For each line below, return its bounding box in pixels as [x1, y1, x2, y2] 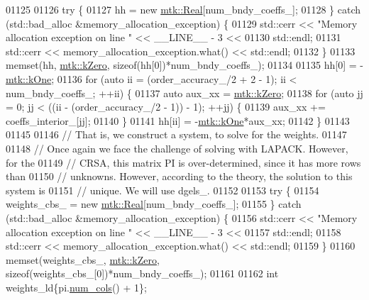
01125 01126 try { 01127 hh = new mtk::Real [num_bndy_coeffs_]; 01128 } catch [6, 2, 361, 16]
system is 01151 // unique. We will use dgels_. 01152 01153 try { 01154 [6, 182, 319, 197]
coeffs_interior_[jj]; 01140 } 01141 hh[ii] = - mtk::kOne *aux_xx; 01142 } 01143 [6, 113, 350, 128]
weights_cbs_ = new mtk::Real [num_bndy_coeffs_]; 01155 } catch [6, 196, 302, 211]
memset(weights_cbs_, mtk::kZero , [6, 252, 160, 267]
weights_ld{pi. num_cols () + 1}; [6, 279, 147, 294]
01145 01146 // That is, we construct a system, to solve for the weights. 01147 [6, 127, 347, 142]
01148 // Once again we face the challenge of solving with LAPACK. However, [6, 140, 348, 155]
